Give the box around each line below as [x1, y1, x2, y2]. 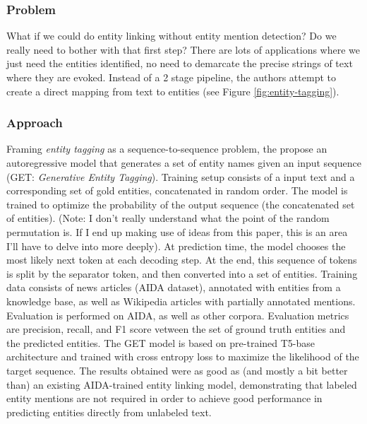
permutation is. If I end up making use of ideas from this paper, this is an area [6, 224, 348, 239]
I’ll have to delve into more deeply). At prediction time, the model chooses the [6, 238, 346, 253]
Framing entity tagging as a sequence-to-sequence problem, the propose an [6, 141, 327, 156]
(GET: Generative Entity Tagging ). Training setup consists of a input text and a [6, 169, 355, 184]
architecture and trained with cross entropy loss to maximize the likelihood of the [6, 349, 359, 364]
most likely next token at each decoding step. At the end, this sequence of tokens [6, 252, 357, 267]
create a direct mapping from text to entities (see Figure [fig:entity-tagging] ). [6, 83, 339, 98]
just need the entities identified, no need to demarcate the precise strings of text [6, 56, 353, 71]
